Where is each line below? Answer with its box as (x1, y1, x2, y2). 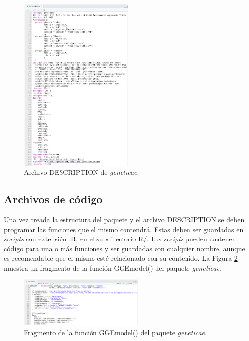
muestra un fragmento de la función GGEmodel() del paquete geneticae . (4, 262, 221, 273)
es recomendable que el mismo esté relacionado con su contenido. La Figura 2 (4, 253, 238, 263)
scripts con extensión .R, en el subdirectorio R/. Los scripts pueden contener (4, 234, 235, 244)
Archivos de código (4, 191, 103, 206)
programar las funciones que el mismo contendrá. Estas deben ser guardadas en (4, 224, 244, 234)
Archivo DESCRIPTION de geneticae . (24, 167, 139, 177)
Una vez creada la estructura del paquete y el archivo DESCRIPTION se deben (4, 214, 245, 224)
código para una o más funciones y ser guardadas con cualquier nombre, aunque (4, 243, 245, 253)
